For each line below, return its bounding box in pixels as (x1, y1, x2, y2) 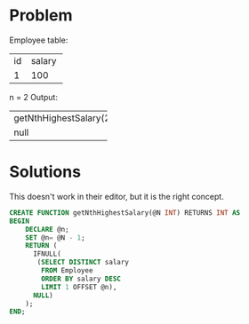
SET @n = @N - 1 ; (25, 233, 86, 242)
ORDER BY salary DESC (41, 274, 122, 283)
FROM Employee (41, 266, 93, 275)
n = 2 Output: (9, 91, 58, 102)
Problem (9, 5, 73, 26)
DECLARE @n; (25, 225, 69, 233)
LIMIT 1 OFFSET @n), (41, 282, 117, 291)
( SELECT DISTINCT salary (36, 258, 129, 267)
